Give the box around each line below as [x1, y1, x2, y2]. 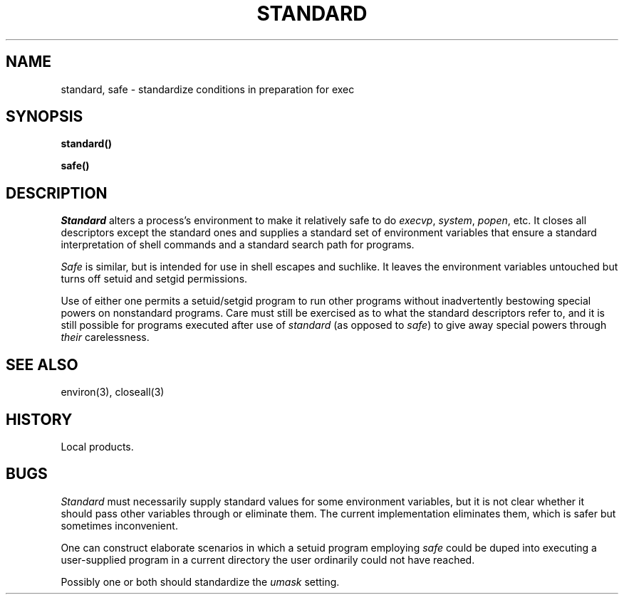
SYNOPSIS [6, 107, 83, 126]
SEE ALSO [6, 355, 78, 374]
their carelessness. [61, 331, 150, 344]
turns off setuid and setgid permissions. [61, 273, 248, 285]
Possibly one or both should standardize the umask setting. [61, 575, 340, 588]
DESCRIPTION [6, 184, 108, 202]
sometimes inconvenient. [61, 519, 178, 532]
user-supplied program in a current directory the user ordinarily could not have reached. [61, 553, 475, 566]
